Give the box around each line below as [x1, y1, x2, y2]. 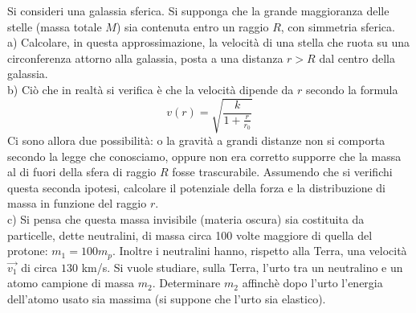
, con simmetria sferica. [280, 18, 395, 35]
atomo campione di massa [7, 274, 135, 291]
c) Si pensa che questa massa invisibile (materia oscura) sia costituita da [7, 211, 365, 228]
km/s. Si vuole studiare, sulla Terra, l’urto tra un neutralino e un [81, 258, 403, 275]
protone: [7, 242, 48, 259]
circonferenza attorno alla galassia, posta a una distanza [7, 49, 283, 66]
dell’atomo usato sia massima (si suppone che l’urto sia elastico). [7, 290, 326, 307]
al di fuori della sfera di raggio [7, 163, 157, 180]
